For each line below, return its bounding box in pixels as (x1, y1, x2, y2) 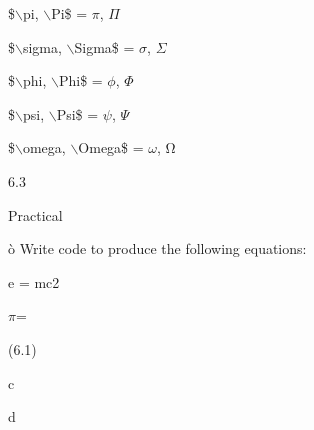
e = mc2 (8, 271, 60, 292)
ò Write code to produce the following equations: (8, 238, 307, 259)
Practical (8, 204, 63, 225)
